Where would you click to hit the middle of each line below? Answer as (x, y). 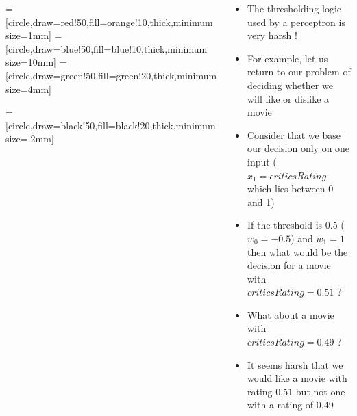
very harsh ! (272, 35)
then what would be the (298, 251)
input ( (262, 161)
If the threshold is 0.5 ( (296, 225)
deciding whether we (290, 84)
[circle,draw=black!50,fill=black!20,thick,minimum (111, 125)
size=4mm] (28, 89)
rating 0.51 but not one (296, 391)
